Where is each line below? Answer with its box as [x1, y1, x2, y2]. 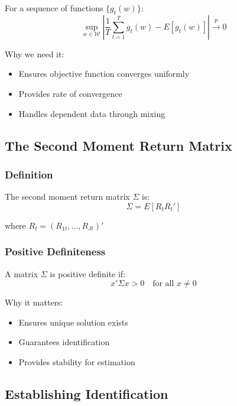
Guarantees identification [18, 336, 110, 348]
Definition [5, 167, 53, 181]
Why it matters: [5, 296, 63, 308]
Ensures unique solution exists [18, 316, 128, 328]
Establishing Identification [5, 384, 168, 402]
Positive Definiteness [5, 244, 106, 259]
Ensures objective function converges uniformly [18, 67, 190, 80]
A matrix [5, 267, 38, 280]
